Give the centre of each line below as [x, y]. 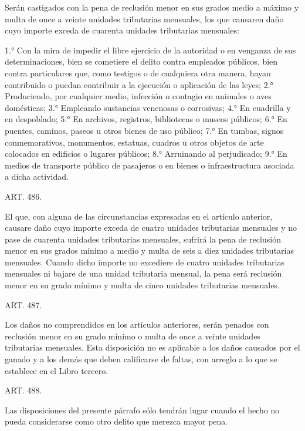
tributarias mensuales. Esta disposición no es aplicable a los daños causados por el [152, 347]
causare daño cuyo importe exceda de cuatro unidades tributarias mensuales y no [151, 228]
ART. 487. [23, 304]
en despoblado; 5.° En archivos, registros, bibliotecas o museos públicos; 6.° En [146, 119]
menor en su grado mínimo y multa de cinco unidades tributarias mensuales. [142, 285]
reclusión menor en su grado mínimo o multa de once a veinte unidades [133, 336]
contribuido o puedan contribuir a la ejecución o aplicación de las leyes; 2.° [139, 84]
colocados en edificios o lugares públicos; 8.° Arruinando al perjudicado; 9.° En [146, 154]
